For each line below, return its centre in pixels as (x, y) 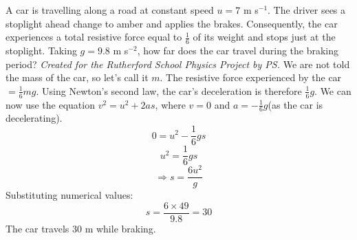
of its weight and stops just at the (264, 37)
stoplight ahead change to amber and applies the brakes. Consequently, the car (172, 23)
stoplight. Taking (41, 51)
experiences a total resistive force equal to (94, 37)
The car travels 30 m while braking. (81, 228)
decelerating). (34, 118)
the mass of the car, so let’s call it (77, 77)
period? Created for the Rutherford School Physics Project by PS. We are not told (178, 64)
